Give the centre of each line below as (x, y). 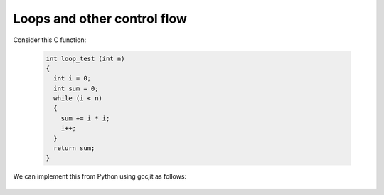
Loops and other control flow (100, 19)
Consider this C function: (50, 40)
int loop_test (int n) (85, 58)
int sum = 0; (76, 88)
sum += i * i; (85, 118)
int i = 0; (73, 79)
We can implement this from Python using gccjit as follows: (100, 176)
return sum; (74, 148)
